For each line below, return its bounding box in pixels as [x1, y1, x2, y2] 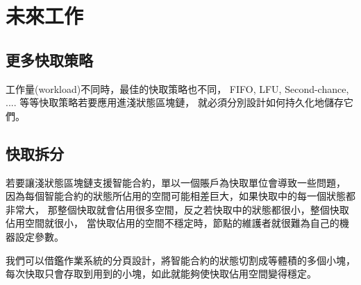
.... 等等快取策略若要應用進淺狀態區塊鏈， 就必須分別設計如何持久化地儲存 [6, 95, 344, 110]
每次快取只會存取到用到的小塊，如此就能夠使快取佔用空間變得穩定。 [6, 266, 317, 281]
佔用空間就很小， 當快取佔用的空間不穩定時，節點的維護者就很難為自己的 [6, 216, 339, 230]
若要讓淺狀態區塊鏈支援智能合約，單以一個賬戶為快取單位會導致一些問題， [6, 175, 346, 189]
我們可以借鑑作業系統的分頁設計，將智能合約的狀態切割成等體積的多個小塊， [6, 252, 355, 267]
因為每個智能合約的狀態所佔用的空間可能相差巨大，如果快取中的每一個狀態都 [6, 189, 355, 203]
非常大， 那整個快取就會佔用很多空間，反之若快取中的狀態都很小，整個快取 [6, 202, 349, 216]
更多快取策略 [6, 49, 93, 70]
